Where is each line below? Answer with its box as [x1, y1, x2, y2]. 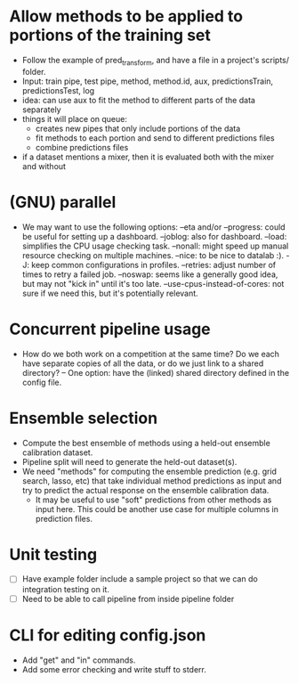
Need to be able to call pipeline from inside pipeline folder [21, 593, 235, 604]
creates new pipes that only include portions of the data [35, 123, 241, 134]
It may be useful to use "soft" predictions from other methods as [35, 494, 272, 505]
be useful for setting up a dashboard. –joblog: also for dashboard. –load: [21, 231, 287, 241]
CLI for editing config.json [9, 625, 206, 645]
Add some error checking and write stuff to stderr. [21, 664, 206, 674]
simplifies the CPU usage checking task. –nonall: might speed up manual [21, 240, 289, 251]
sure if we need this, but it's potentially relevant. [21, 288, 198, 298]
